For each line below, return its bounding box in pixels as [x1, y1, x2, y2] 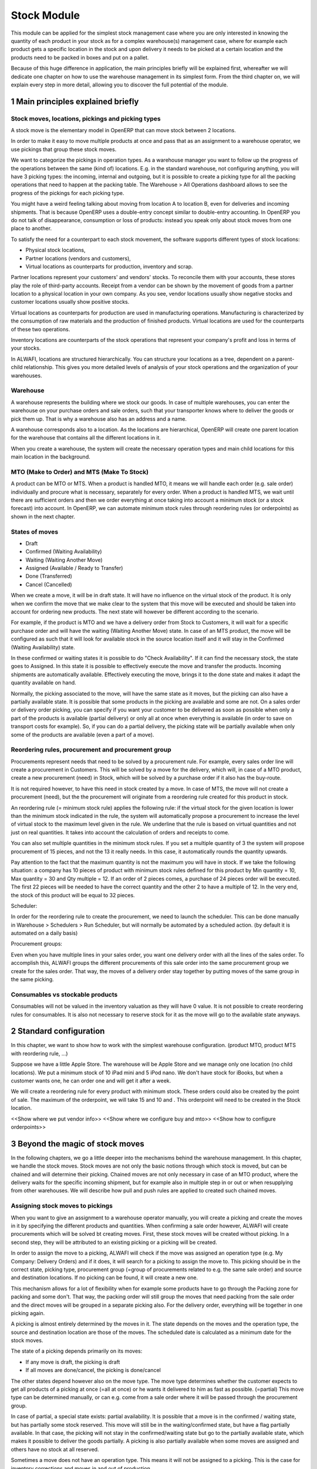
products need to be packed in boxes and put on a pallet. [11, 53, 149, 61]
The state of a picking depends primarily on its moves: [11, 1347, 143, 1354]
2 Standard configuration [11, 1026, 105, 1037]
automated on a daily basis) [11, 930, 78, 937]
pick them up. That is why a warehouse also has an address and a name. [11, 415, 187, 422]
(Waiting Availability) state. [11, 643, 76, 650]
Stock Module [11, 9, 80, 22]
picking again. [11, 1309, 45, 1316]
